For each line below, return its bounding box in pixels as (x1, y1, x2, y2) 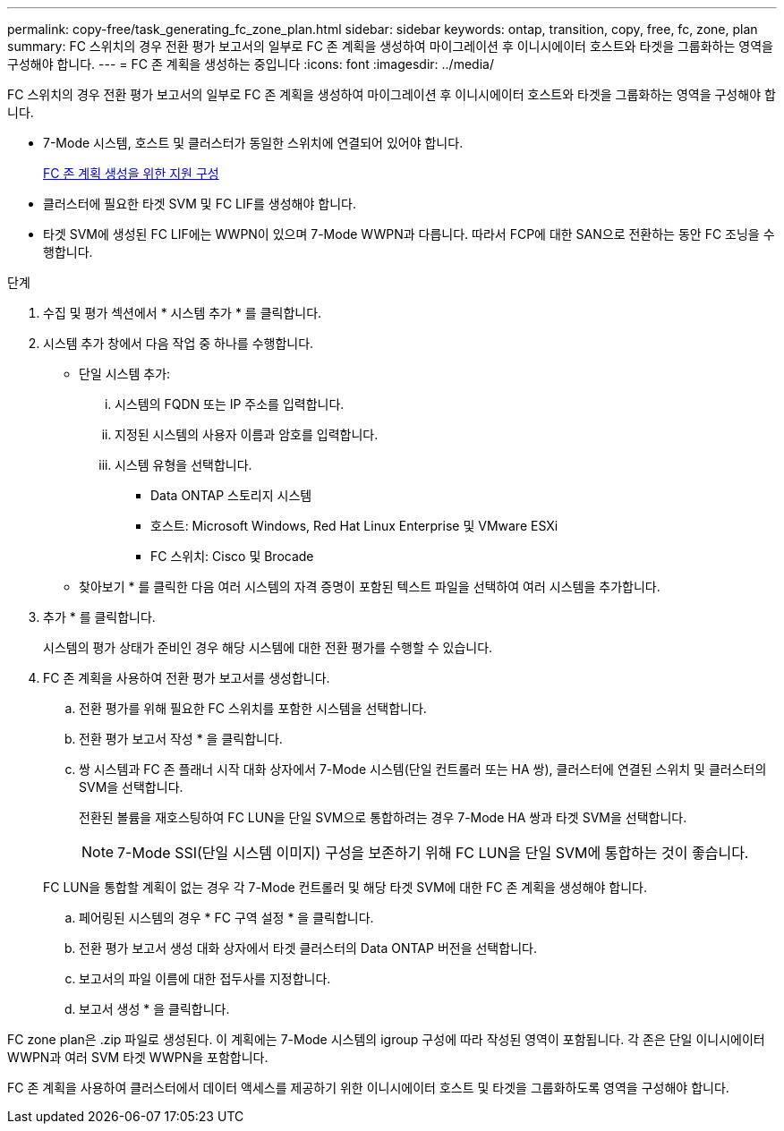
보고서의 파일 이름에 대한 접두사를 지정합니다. (79, 971, 331, 986)
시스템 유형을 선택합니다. (115, 457, 252, 472)
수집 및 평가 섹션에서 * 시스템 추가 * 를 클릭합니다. (43, 305, 322, 320)
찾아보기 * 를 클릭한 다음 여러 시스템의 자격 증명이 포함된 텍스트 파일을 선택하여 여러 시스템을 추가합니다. (79, 579, 660, 594)
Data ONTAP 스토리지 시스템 (150, 488, 312, 503)
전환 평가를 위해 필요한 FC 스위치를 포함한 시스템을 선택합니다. (79, 701, 427, 716)
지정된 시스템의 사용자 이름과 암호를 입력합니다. (115, 427, 379, 442)
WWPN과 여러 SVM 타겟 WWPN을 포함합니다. (7, 1050, 268, 1065)
